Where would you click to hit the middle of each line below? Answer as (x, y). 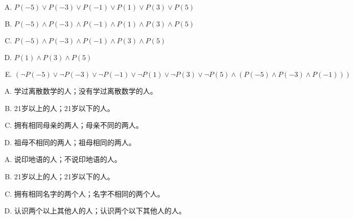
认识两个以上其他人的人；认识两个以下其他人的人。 (100, 211)
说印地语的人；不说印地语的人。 (68, 159)
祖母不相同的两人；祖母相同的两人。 (75, 142)
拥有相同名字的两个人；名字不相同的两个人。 (89, 193)
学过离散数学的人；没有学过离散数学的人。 (86, 91)
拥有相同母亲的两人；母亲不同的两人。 (78, 125)
